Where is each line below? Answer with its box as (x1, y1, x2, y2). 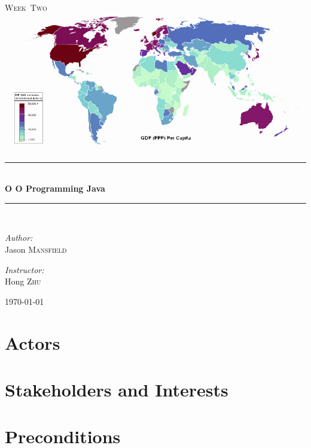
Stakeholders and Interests (5, 377, 228, 401)
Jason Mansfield (5, 243, 67, 256)
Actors (5, 330, 60, 355)
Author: (5, 231, 33, 244)
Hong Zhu (5, 275, 41, 287)
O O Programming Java (5, 182, 105, 195)
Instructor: (5, 263, 44, 276)
